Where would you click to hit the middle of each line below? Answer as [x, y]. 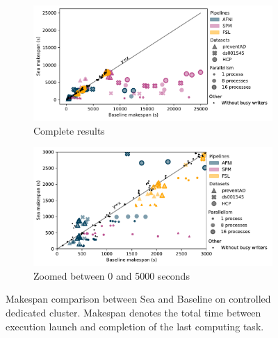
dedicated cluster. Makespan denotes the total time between [133, 312]
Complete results [69, 130]
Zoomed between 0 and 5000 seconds [112, 275]
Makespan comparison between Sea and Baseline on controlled [138, 299]
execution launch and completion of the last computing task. [135, 326]
